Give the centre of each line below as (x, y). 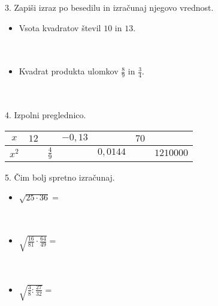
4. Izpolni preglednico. (46, 115)
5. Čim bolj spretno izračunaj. (60, 177)
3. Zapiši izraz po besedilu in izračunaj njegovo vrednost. (109, 7)
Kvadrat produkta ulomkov (69, 71)
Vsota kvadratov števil (60, 27)
